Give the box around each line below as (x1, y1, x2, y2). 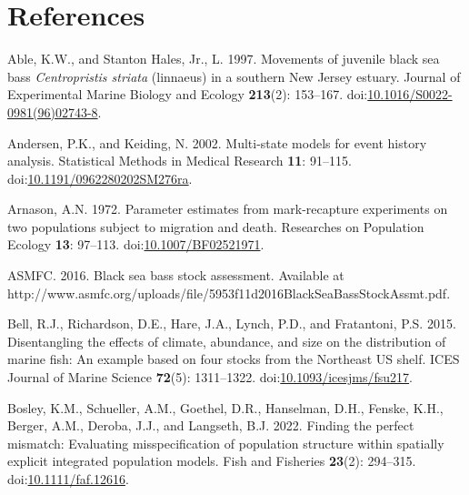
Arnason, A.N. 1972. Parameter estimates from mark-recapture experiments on (7, 199, 448, 218)
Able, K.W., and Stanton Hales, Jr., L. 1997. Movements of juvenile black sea (7, 49, 440, 68)
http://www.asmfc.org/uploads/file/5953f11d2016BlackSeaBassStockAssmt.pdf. (7, 283, 451, 302)
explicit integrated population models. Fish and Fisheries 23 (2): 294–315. (7, 451, 416, 470)
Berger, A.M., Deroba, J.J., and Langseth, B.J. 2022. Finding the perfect (7, 416, 414, 435)
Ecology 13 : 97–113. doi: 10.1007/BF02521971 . (7, 235, 264, 254)
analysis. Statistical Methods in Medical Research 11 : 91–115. (7, 151, 352, 170)
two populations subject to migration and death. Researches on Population (7, 217, 424, 236)
